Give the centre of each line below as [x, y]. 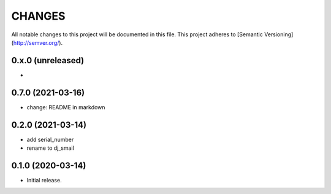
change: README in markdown [66, 107]
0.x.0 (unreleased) [48, 60]
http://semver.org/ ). [38, 42]
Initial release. [44, 180]
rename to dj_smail [51, 148]
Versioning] [279, 34]
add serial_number [50, 139]
